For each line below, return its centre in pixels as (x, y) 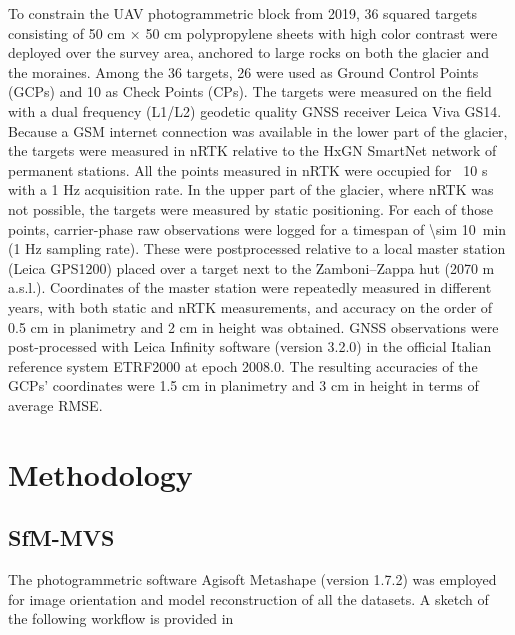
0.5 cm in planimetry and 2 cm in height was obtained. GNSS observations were (253, 326)
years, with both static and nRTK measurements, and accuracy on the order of (250, 306)
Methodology (100, 473)
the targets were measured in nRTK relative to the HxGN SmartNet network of (252, 150)
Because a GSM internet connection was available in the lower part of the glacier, (258, 130)
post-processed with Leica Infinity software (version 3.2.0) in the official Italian (250, 346)
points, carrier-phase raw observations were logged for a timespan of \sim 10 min (257, 228)
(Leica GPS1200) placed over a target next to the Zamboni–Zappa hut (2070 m (251, 267)
